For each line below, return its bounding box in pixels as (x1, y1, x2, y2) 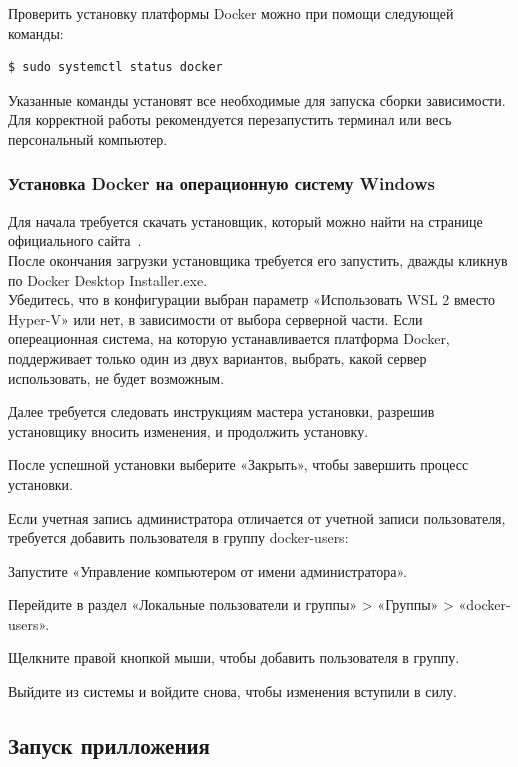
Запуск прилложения (8, 730, 210, 761)
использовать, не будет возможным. (8, 367, 225, 388)
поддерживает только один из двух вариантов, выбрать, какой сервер (8, 347, 427, 368)
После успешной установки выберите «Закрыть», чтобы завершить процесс (8, 454, 469, 475)
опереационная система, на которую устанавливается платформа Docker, (8, 328, 450, 349)
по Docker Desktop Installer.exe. (8, 269, 208, 290)
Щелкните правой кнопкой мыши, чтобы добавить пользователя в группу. (8, 647, 460, 668)
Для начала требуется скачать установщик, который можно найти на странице (8, 210, 483, 231)
